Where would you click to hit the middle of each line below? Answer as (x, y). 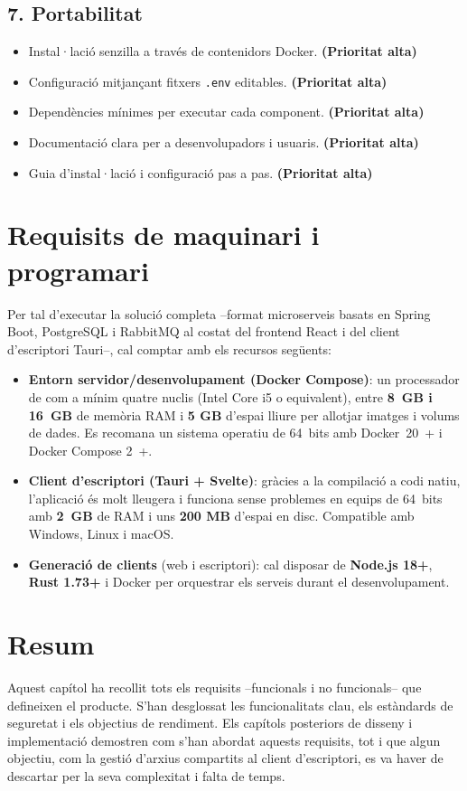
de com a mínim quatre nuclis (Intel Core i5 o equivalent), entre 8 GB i (230, 396)
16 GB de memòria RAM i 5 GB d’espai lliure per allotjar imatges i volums (244, 414)
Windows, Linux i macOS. (101, 534)
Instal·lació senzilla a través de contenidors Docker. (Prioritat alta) (223, 51)
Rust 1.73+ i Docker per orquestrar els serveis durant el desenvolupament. (239, 582)
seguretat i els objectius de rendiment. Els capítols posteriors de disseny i (210, 723)
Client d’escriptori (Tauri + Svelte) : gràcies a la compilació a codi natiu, (244, 480)
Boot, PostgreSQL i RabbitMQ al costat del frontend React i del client (204, 331)
